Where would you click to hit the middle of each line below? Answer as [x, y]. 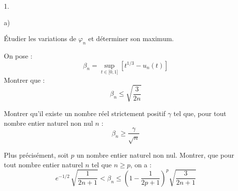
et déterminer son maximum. [131, 38]
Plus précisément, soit [36, 154]
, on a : [141, 164]
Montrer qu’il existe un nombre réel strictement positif [85, 113]
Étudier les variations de [40, 38]
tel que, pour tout [200, 113]
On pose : [18, 55]
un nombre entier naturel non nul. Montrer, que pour [156, 154]
